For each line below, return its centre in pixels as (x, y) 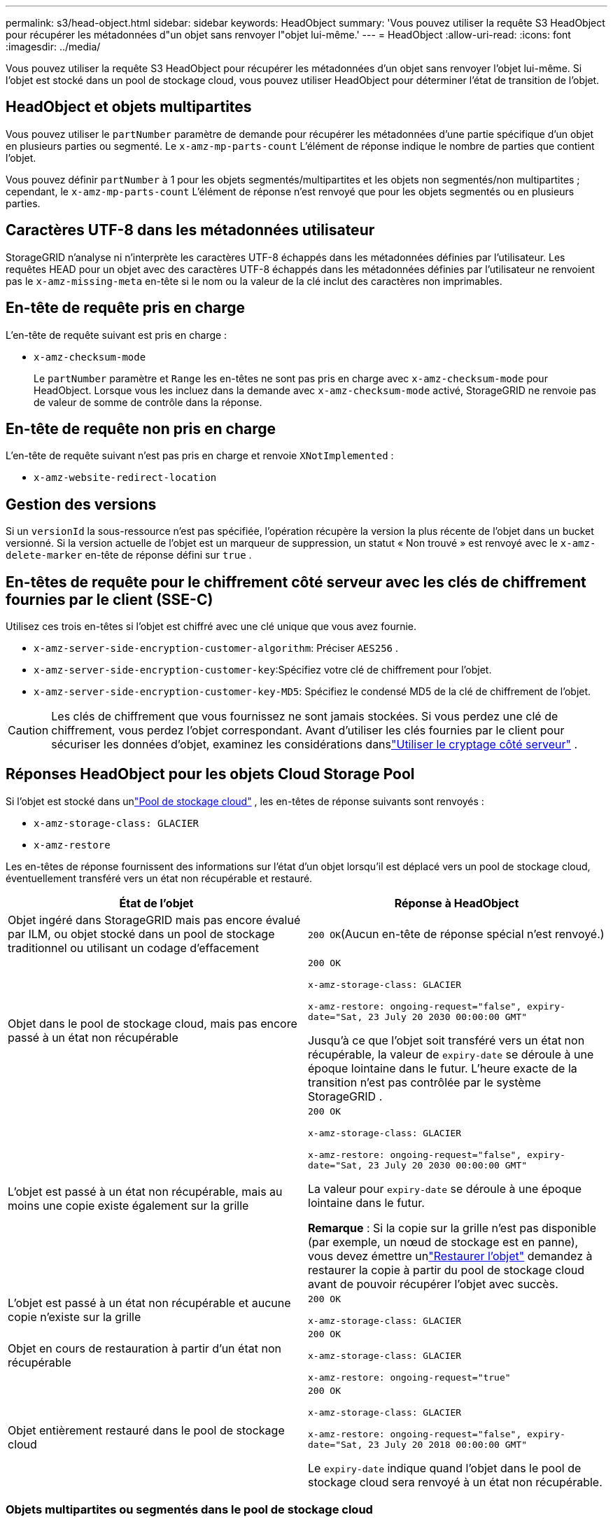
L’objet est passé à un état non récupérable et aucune (149, 1303)
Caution (28, 731)
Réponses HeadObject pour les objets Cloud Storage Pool (210, 774)
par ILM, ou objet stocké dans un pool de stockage (141, 934)
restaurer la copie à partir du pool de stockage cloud (446, 1270)
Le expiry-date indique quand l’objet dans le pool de (445, 1468)
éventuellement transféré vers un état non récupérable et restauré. (159, 878)
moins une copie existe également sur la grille (128, 1205)
